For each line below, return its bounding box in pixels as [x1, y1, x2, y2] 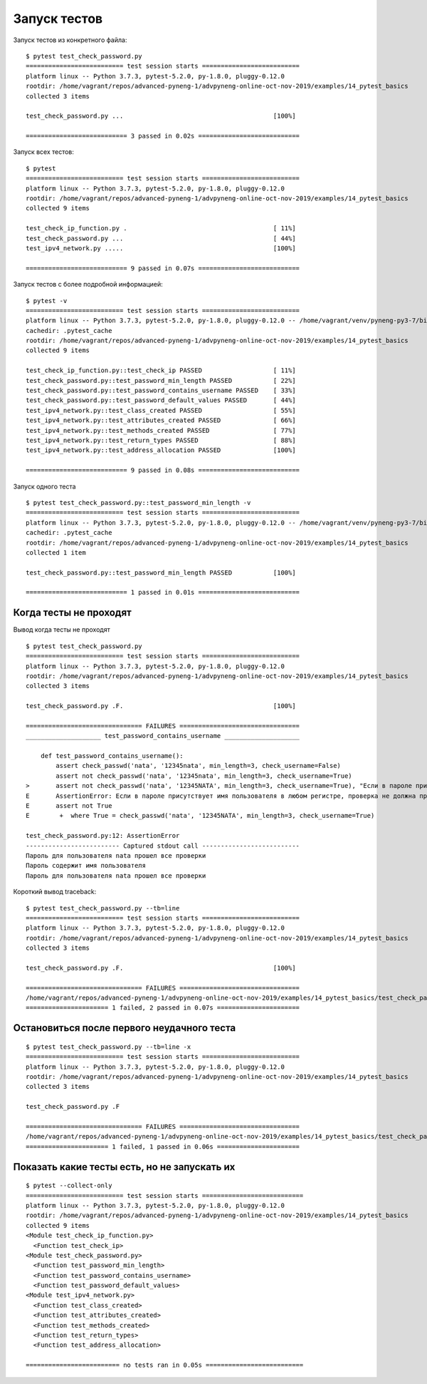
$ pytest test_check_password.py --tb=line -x [26, 1042, 191, 1051]
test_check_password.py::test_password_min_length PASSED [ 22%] [26, 376, 296, 384]
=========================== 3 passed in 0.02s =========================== [26, 132, 300, 140]
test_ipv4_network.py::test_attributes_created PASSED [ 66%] [26, 416, 296, 424]
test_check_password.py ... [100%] [26, 112, 296, 121]
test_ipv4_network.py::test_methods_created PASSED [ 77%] [26, 426, 296, 434]
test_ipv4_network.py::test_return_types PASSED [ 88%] [26, 436, 296, 444]
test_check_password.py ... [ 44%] [26, 234, 296, 242]
